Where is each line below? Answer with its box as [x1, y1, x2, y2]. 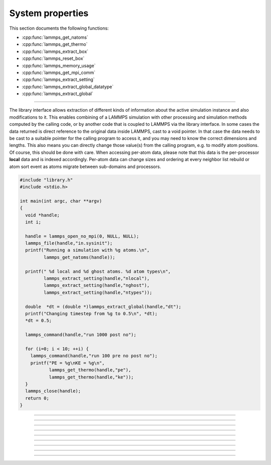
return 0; [25, 395, 50, 401]
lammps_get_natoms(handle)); [43, 254, 115, 260]
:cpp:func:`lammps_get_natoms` [22, 34, 88, 40]
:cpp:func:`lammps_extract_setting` [22, 76, 95, 83]
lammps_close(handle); [25, 388, 81, 394]
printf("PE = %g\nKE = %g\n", [30, 360, 105, 366]
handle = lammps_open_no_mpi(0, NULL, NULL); [25, 233, 139, 239]
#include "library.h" [20, 177, 73, 183]
